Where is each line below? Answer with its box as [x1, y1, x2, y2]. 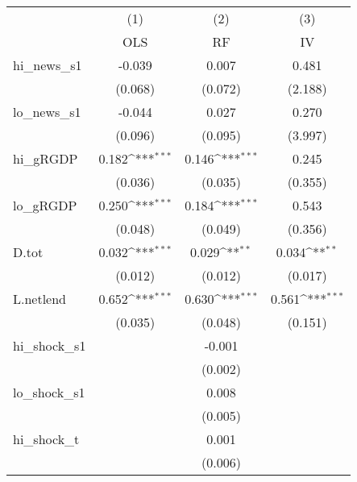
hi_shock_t [13, 430, 80, 448]
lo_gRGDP [13, 196, 77, 214]
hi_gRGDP [13, 149, 78, 168]
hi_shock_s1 [13, 336, 86, 355]
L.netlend [13, 289, 67, 308]
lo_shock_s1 [13, 383, 85, 401]
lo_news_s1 [13, 102, 81, 121]
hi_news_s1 [13, 56, 82, 74]
